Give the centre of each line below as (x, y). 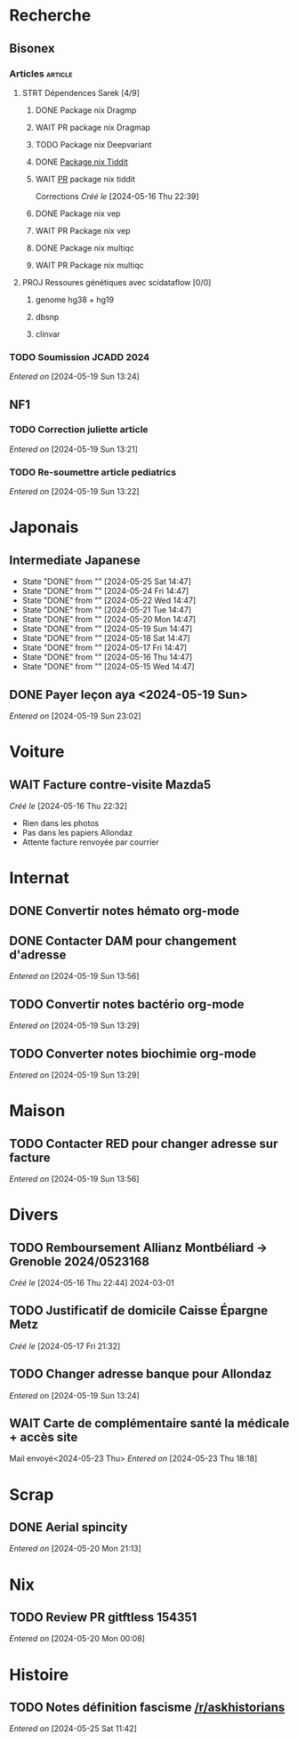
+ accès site (44, 1437)
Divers (34, 1215)
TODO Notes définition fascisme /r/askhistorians (147, 1707)
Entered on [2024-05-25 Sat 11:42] (73, 1729)
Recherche (50, 16)
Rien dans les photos (60, 822)
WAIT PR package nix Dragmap (93, 127)
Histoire (39, 1675)
